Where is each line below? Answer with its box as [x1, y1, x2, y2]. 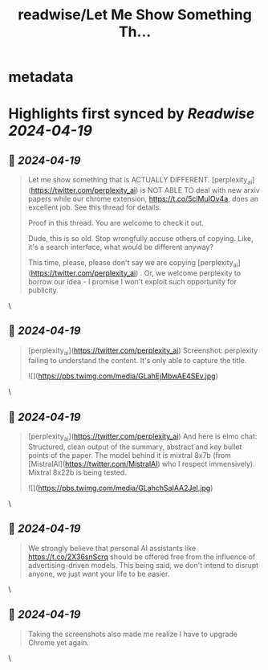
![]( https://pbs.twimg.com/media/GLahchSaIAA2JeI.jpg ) [27, 484, 213, 492]
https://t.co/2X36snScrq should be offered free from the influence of [27, 552, 256, 562]
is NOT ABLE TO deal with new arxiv [140, 185, 261, 194]
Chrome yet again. [27, 637, 90, 648]
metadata [8, 68, 74, 86]
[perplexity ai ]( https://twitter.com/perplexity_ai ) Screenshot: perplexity [27, 345, 258, 357]
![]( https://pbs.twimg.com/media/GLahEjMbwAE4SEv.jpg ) [27, 371, 218, 381]
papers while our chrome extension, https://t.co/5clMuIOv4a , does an [27, 194, 259, 203]
